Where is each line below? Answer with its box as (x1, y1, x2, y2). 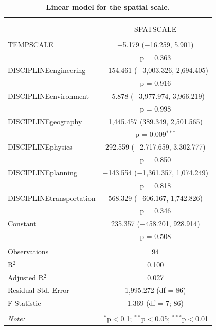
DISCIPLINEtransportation (8, 192, 96, 203)
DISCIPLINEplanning (8, 167, 77, 177)
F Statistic (8, 297, 41, 308)
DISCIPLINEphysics (8, 141, 73, 152)
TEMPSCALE (8, 39, 53, 50)
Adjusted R (8, 271, 44, 282)
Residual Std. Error (8, 284, 69, 295)
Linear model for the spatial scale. (46, 2, 170, 12)
